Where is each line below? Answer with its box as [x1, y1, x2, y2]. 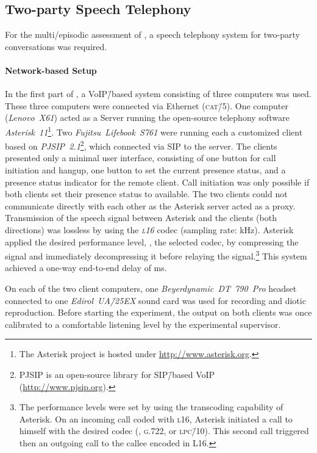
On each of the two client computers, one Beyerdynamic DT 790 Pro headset [5, 282, 297, 295]
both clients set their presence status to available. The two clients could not [5, 187, 288, 200]
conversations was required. [5, 40, 107, 53]
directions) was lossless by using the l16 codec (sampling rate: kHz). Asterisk [5, 223, 294, 236]
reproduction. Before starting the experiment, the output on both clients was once [5, 306, 312, 319]
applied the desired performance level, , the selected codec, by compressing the [5, 235, 299, 248]
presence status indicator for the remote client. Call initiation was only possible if [5, 175, 310, 188]
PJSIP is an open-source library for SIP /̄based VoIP [19, 368, 215, 381]
